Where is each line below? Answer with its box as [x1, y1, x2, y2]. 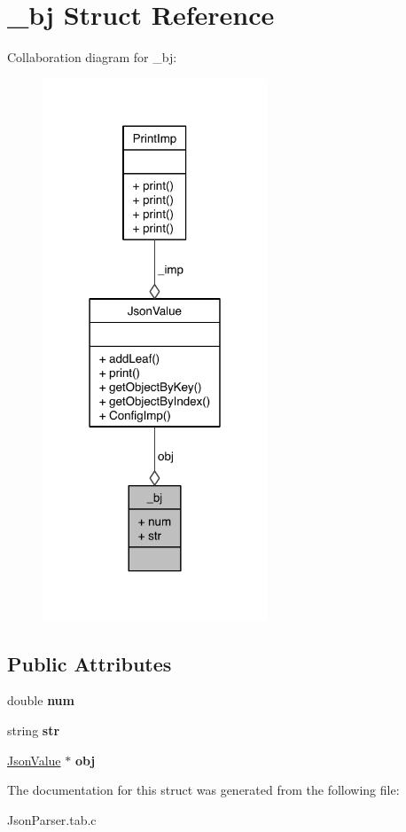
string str [7, 721, 60, 740]
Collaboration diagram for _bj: [7, 48, 177, 67]
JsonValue [7, 750, 61, 769]
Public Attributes [7, 649, 172, 677]
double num [7, 691, 74, 710]
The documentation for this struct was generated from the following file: [7, 781, 400, 799]
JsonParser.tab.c [7, 810, 97, 828]
